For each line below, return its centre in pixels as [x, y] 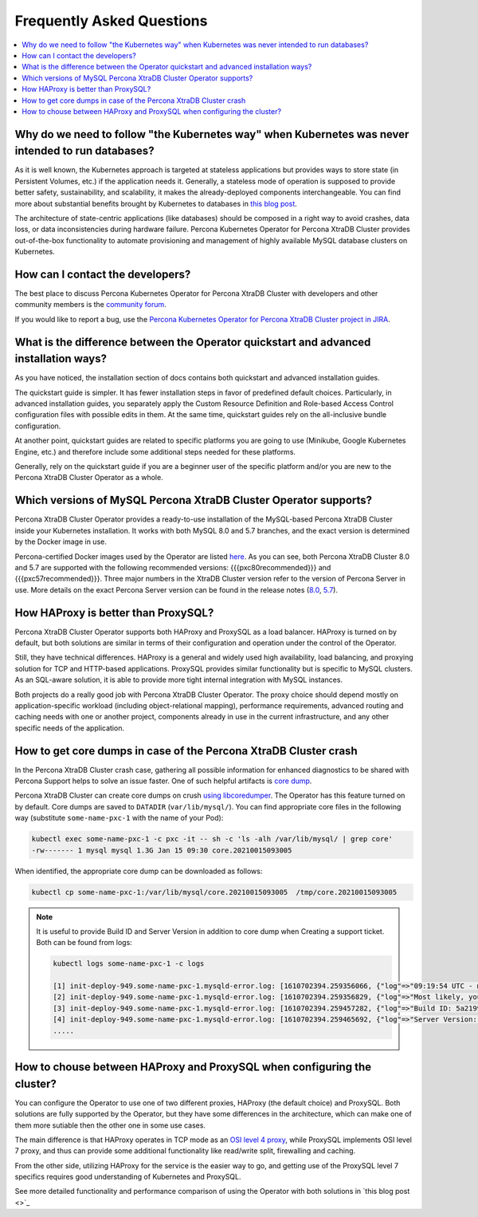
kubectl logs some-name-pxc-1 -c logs [129, 964]
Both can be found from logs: [84, 943]
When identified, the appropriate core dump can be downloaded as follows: [139, 871]
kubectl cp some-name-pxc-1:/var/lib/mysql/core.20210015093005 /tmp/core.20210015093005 [214, 892]
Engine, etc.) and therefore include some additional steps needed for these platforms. [155, 451]
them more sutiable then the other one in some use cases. [110, 1125]
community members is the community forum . [90, 305]
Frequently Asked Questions [111, 21]
